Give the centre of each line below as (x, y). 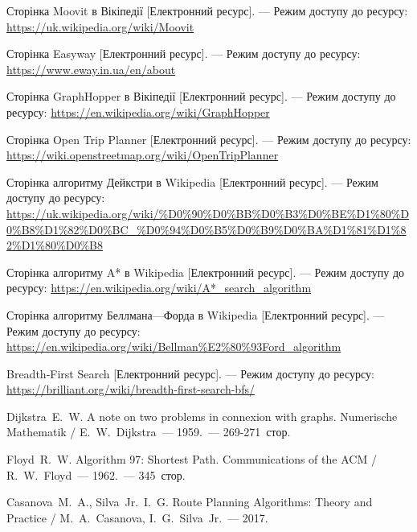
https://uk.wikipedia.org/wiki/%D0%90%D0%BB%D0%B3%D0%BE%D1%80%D (208, 213)
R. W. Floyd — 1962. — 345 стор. (96, 474)
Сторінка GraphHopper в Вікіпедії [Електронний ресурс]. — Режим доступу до (201, 96)
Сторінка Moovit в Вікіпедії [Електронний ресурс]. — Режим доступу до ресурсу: (207, 10)
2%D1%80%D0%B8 (55, 245)
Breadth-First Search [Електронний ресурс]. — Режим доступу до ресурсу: (190, 373)
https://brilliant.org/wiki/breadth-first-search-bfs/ (131, 389)
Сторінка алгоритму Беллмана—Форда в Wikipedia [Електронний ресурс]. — (196, 314)
